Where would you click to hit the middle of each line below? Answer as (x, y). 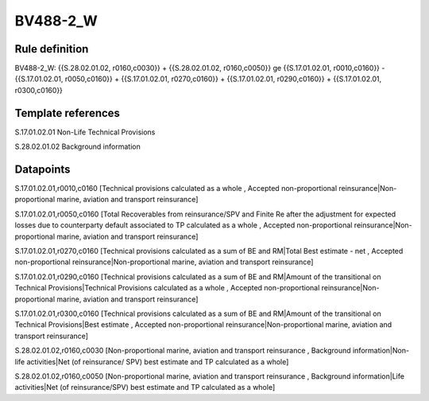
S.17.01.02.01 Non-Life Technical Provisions (85, 132)
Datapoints (43, 169)
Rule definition (52, 49)
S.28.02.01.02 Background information (77, 146)
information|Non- (381, 351)
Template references (68, 113)
